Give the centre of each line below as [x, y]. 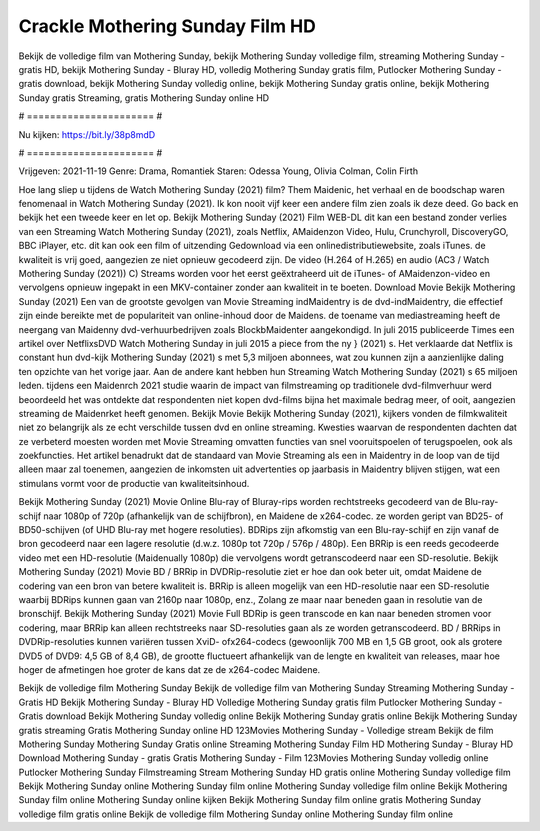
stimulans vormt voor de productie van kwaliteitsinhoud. [134, 483]
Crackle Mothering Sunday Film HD [167, 26]
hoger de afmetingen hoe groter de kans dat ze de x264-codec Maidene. [169, 669]
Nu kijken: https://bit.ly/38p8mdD [87, 134]
